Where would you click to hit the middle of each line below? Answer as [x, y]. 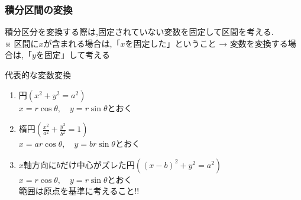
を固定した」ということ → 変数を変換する [206, 43]
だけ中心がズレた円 [97, 164]
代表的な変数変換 [38, 75]
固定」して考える [77, 55]
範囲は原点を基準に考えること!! [79, 191]
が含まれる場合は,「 [82, 43]
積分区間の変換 [39, 9]
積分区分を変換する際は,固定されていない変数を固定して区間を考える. [139, 32]
